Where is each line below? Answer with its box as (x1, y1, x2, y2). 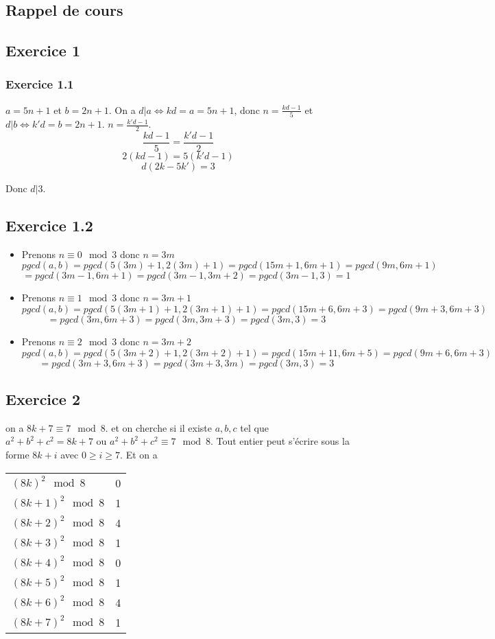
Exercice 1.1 (5, 75, 74, 93)
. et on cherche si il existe (105, 420, 213, 434)
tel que (240, 420, 269, 434)
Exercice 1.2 (5, 214, 93, 235)
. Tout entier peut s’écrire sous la (210, 434, 350, 448)
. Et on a (120, 447, 158, 461)
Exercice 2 (5, 388, 80, 409)
